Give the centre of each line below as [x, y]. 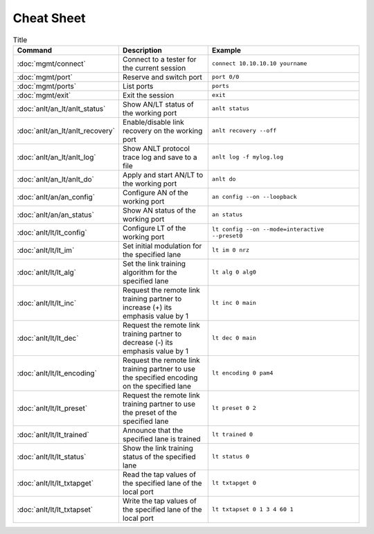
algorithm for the [150, 272]
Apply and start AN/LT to [163, 175]
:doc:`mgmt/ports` [46, 86]
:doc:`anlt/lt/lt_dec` [48, 338]
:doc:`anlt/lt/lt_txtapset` [55, 509]
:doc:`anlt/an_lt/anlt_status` [61, 109]
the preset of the [150, 412]
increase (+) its [147, 307]
